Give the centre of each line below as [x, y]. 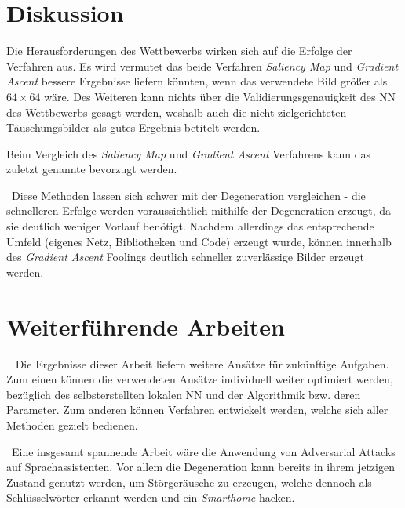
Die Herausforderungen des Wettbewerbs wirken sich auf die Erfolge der [179, 51]
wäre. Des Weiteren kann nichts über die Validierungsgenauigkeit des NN [220, 96]
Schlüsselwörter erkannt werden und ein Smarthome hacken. [151, 497]
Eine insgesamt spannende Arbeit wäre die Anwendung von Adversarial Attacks [203, 451]
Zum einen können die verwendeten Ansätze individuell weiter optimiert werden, [200, 379]
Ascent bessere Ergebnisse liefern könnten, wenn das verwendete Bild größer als [197, 81]
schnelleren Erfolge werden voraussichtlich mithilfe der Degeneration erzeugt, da [199, 210]
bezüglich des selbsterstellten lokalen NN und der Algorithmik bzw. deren [184, 394]
